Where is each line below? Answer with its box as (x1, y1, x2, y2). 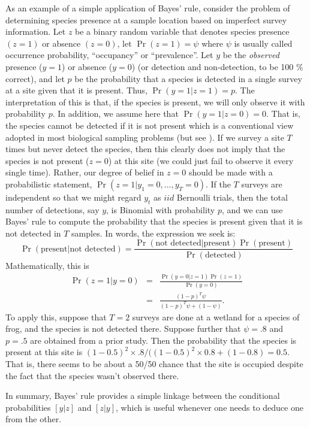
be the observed (222, 49, 279, 61)
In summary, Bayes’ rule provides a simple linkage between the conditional (5, 389, 280, 402)
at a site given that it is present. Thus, (5, 84, 148, 96)
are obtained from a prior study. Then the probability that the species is (30, 334, 297, 346)
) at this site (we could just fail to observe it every (108, 154, 294, 166)
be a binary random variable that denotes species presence (75, 25, 290, 38)
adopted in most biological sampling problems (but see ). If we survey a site (5, 131, 284, 143)
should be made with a (188, 166, 273, 178)
